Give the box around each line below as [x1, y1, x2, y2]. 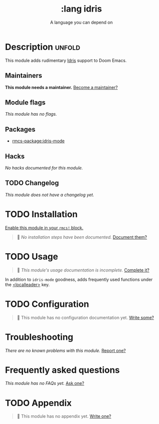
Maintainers [5, 72, 43, 80]
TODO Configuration [5, 299, 89, 309]
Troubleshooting [5, 332, 74, 342]
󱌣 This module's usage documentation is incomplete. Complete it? [16, 267, 149, 273]
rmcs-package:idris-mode [12, 138, 65, 144]
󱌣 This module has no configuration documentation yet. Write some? [16, 315, 154, 320]
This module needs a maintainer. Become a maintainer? [5, 84, 118, 90]
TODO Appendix [5, 397, 72, 409]
